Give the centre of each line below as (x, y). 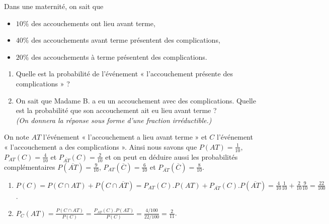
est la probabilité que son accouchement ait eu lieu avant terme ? (116, 110)
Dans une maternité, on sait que (54, 6)
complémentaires (30, 166)
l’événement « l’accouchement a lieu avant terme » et (125, 137)
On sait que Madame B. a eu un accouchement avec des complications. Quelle (136, 100)
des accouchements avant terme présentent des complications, (126, 40)
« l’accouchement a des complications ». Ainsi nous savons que (101, 146)
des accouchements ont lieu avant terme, (93, 23)
